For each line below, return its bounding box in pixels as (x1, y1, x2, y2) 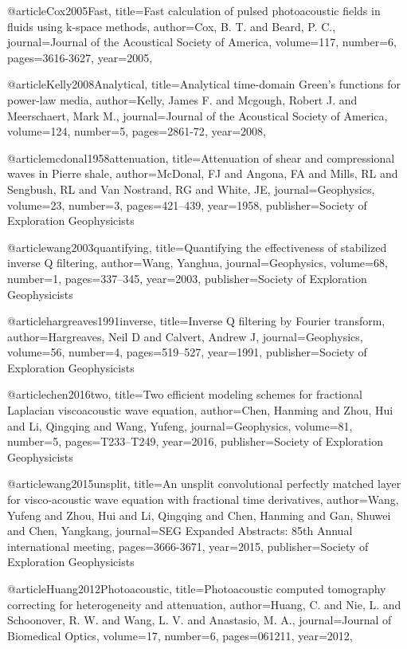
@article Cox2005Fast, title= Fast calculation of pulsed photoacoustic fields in (7, 2, 381, 18)
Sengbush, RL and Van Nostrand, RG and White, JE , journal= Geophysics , (7, 180, 375, 197)
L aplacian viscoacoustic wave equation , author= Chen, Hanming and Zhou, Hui (7, 402, 393, 419)
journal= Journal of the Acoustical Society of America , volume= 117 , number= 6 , (7, 33, 397, 50)
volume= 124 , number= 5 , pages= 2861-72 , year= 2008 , (7, 123, 266, 140)
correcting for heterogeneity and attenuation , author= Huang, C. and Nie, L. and (7, 596, 401, 612)
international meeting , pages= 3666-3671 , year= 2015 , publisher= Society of (7, 537, 369, 554)
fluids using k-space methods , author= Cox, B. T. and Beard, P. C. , (7, 18, 336, 34)
